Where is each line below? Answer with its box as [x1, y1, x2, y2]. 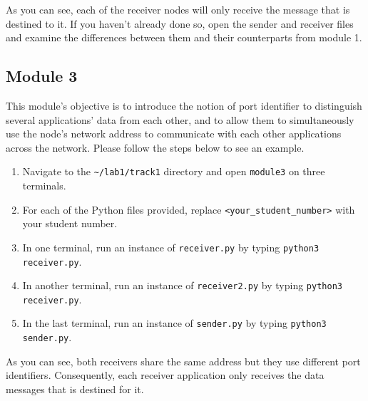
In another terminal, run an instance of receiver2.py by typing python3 [22, 278, 342, 293]
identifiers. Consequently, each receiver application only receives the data [6, 368, 324, 382]
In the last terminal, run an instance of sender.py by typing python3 [22, 316, 327, 330]
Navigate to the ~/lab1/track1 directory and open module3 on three [22, 164, 325, 179]
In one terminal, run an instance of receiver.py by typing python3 [22, 239, 320, 254]
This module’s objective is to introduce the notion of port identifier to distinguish [6, 98, 362, 113]
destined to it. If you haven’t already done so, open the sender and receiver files [6, 16, 354, 31]
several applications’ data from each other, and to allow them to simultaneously [6, 112, 354, 127]
